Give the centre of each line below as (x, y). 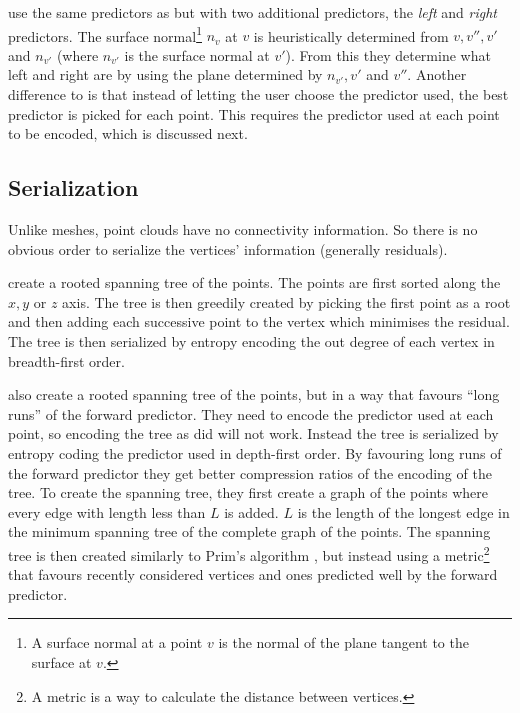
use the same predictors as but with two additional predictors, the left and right (252, 12)
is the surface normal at (197, 54)
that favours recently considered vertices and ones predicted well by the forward (253, 574)
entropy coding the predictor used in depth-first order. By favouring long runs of (255, 452)
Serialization (73, 187)
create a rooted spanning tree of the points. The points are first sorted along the (254, 282)
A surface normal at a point (117, 642)
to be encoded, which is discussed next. (128, 133)
